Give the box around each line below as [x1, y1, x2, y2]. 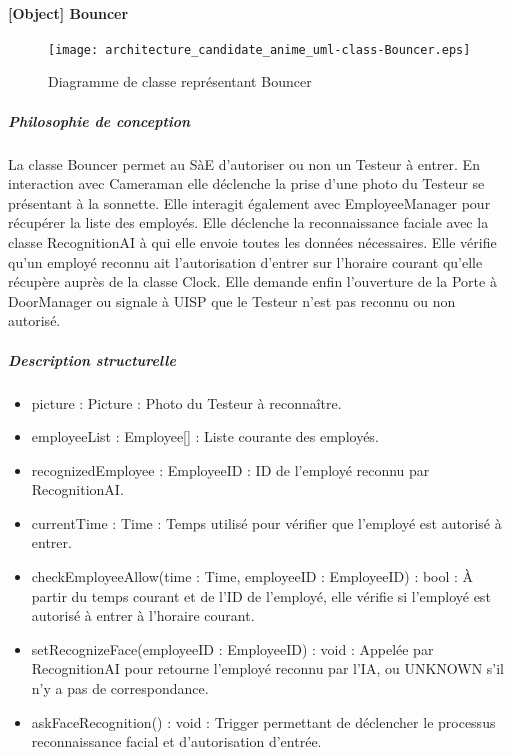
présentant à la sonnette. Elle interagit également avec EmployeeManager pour [8, 192, 491, 213]
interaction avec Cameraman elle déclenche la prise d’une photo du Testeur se [8, 173, 485, 194]
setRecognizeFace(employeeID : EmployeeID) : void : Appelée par [31, 638, 434, 659]
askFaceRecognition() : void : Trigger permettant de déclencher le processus [31, 711, 496, 732]
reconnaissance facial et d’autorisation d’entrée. [31, 731, 322, 752]
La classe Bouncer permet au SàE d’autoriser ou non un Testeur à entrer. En [8, 153, 480, 174]
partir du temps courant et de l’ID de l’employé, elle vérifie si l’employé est [31, 585, 491, 606]
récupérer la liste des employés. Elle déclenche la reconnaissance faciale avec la [8, 212, 489, 233]
